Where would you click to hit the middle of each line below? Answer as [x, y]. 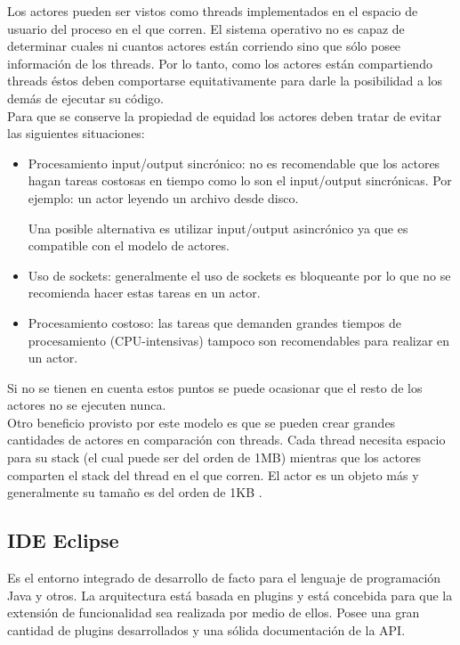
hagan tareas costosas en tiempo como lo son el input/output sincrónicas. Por [240, 180]
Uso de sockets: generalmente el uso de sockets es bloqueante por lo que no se [239, 275]
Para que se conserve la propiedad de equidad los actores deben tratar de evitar [225, 115]
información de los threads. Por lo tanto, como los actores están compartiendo [220, 63]
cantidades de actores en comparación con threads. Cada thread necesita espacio [226, 440]
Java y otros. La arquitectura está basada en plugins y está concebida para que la [230, 595]
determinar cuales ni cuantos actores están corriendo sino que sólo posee [204, 46]
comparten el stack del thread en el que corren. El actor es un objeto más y [213, 474]
